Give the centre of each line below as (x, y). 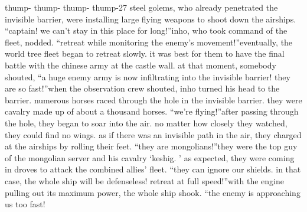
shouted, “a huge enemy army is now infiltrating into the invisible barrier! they (148, 76)
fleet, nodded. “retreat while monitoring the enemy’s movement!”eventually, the (149, 42)
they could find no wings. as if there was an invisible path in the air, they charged (153, 134)
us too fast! (25, 204)
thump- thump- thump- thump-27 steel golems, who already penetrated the (141, 7)
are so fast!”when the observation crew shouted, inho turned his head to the (142, 88)
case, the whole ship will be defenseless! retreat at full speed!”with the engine (145, 180)
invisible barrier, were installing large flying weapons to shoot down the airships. (151, 19)
